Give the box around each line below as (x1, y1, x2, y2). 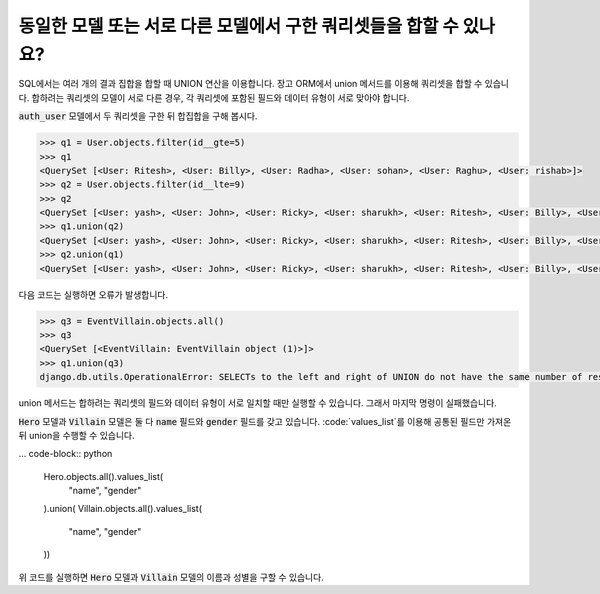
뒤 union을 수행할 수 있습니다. (18, 429, 135, 441)
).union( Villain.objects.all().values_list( (43, 503, 203, 515)
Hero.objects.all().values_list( (43, 470, 164, 482)
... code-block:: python (18, 448, 113, 460)
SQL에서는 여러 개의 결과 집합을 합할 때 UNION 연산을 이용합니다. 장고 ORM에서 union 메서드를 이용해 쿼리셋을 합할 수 (18, 78, 483, 90)
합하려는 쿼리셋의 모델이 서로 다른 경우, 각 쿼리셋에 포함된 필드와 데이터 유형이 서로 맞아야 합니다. (31, 91, 410, 104)
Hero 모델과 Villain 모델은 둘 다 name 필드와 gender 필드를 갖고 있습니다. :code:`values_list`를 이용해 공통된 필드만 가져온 (18, 415, 512, 427)
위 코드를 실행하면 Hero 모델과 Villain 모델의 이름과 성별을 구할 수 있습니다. (18, 571, 324, 583)
